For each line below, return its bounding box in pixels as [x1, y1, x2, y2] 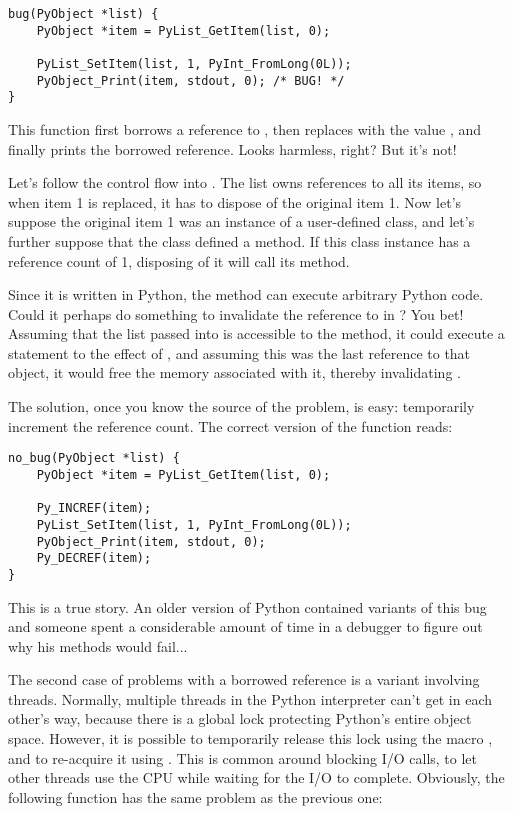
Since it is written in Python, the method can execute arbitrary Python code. [8, 284, 484, 305]
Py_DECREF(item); [36, 551, 152, 566]
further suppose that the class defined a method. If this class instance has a [8, 230, 471, 251]
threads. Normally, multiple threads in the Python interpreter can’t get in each [8, 688, 493, 709]
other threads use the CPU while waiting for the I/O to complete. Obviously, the [8, 767, 505, 788]
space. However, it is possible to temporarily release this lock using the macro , [8, 728, 493, 749]
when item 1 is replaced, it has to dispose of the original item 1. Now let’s [8, 191, 462, 212]
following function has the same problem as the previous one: [8, 786, 383, 807]
